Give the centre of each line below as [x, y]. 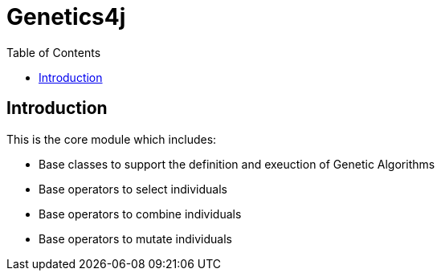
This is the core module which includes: [112, 139]
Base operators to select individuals [133, 189]
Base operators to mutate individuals [135, 238]
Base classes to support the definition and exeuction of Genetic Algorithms [237, 164]
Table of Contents [54, 52]
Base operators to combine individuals [140, 214]
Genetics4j [66, 17]
